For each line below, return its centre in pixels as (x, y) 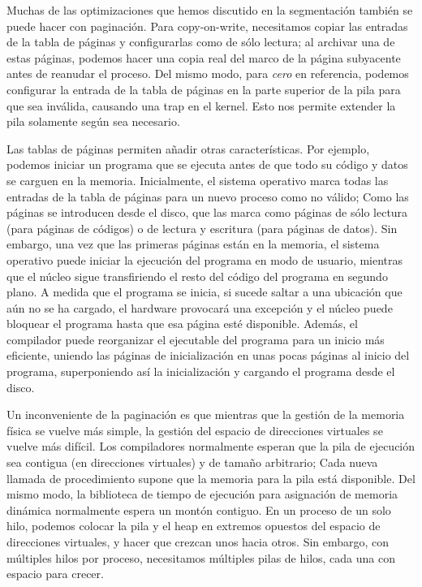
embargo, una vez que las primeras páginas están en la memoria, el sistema (193, 244)
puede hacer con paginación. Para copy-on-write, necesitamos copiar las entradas (207, 26)
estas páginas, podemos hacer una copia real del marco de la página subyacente (204, 57)
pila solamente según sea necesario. (93, 121)
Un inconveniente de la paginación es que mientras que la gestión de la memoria (206, 414)
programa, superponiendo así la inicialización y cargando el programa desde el (201, 371)
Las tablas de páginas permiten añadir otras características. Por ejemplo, (188, 148)
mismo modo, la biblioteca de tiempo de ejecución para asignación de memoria (202, 494)
